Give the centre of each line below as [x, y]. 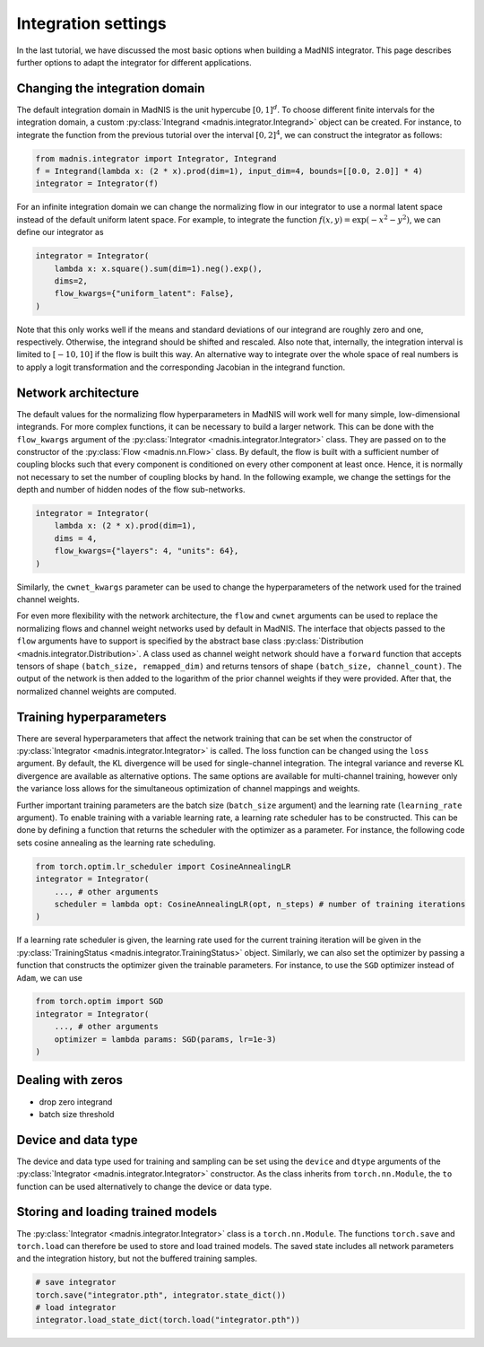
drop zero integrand [76, 1102]
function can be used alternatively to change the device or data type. [144, 1186]
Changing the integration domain [111, 88]
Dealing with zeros [69, 1080]
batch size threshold [77, 1114]
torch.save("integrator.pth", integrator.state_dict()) [161, 1295]
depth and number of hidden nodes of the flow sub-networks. [131, 490]
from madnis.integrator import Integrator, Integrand [156, 158]
